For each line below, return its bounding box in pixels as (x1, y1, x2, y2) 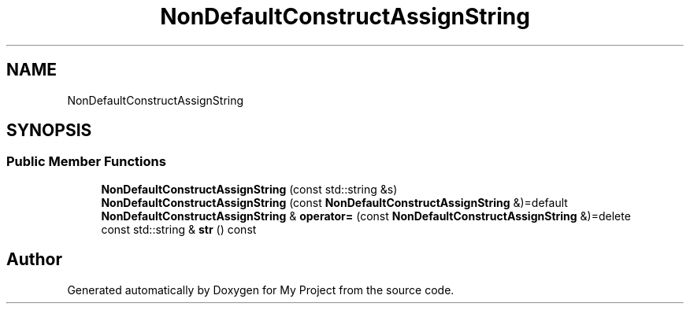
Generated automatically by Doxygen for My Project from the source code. (67, 282, 454, 297)
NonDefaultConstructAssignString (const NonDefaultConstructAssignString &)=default (101, 195, 568, 209)
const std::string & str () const (101, 222, 257, 236)
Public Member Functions (6, 153, 166, 170)
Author (6, 249, 62, 270)
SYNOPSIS (6, 120, 92, 141)
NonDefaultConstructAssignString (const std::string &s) (101, 182, 398, 196)
